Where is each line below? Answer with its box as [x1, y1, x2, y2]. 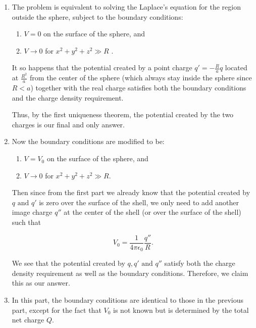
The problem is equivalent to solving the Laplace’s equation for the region [12, 2, 241, 12]
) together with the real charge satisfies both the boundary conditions [30, 82, 246, 93]
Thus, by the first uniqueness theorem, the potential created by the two [12, 109, 234, 120]
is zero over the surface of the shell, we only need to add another [39, 197, 239, 207]
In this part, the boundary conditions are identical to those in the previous [12, 294, 244, 305]
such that [12, 217, 41, 227]
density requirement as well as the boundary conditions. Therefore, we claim [12, 267, 248, 278]
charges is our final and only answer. [12, 119, 125, 129]
